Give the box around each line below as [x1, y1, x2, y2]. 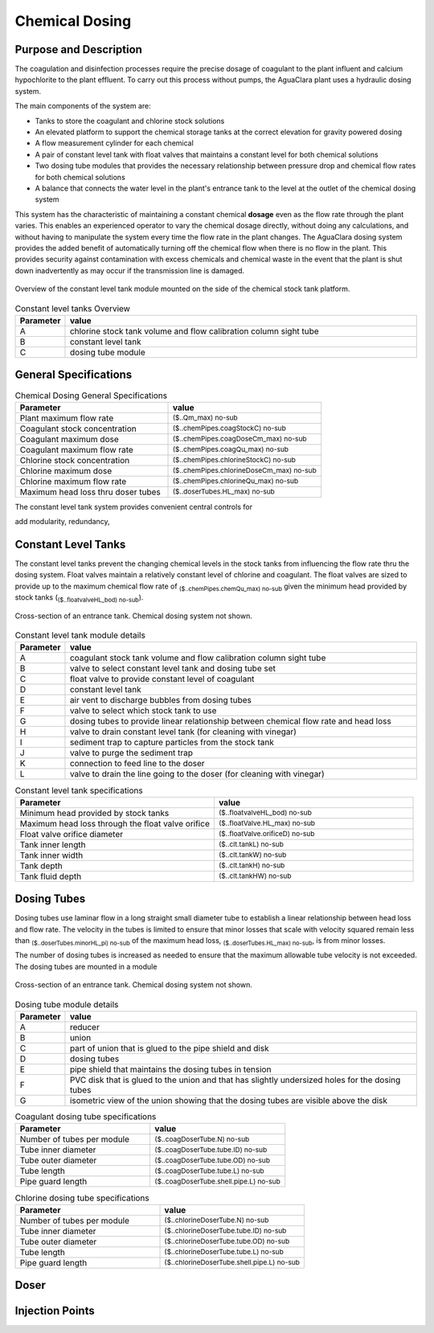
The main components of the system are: [14, 101, 152, 111]
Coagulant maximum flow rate [19, 444, 134, 455]
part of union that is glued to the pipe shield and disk [69, 1042, 269, 1053]
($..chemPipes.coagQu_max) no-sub [173, 445, 289, 454]
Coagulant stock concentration [19, 423, 137, 434]
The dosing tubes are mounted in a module [14, 962, 158, 971]
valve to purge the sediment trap [69, 748, 193, 759]
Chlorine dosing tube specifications [14, 1192, 150, 1204]
